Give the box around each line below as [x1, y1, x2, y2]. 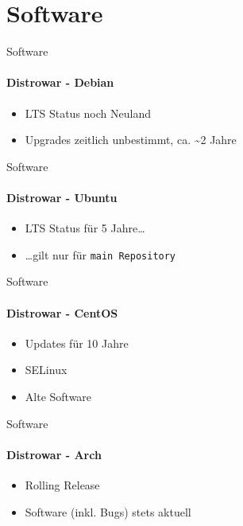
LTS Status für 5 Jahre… [25, 220, 145, 236]
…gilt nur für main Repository [25, 246, 176, 263]
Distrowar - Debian [6, 74, 114, 91]
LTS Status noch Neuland [25, 104, 151, 121]
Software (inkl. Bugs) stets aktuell [25, 503, 191, 520]
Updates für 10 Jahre [25, 334, 129, 351]
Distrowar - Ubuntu [6, 189, 118, 205]
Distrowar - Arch [6, 446, 102, 462]
